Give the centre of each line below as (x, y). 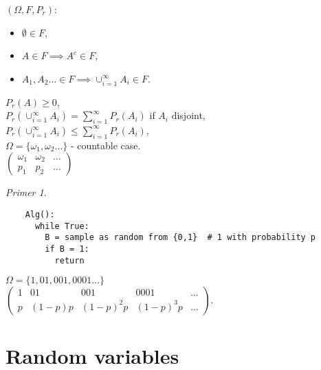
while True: (62, 226)
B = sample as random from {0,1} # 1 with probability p (180, 238)
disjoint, (188, 115)
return (69, 260)
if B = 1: (67, 249)
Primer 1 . (26, 192)
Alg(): (40, 214)
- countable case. (106, 145)
